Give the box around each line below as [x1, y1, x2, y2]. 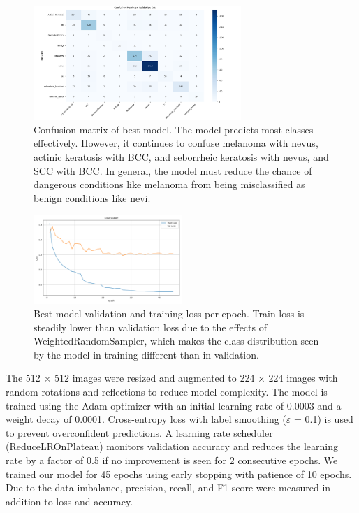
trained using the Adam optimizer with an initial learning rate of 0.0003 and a [6, 398, 342, 412]
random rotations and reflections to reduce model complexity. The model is [6, 384, 328, 399]
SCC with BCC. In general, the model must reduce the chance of [34, 163, 312, 178]
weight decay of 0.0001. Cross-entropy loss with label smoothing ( [6, 412, 286, 426]
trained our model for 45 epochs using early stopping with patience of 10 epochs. [6, 466, 352, 481]
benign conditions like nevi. [34, 190, 151, 205]
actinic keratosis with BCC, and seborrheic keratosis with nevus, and [34, 149, 329, 164]
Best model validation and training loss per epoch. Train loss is [34, 306, 305, 321]
